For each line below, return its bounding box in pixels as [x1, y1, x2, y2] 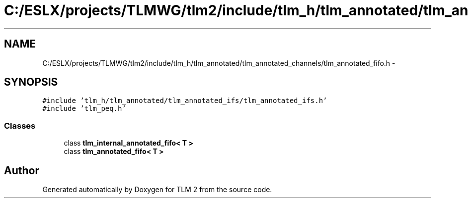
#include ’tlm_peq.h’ [42, 104, 126, 113]
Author [4, 164, 39, 177]
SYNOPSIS [4, 76, 58, 89]
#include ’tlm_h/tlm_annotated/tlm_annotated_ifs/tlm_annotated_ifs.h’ [42, 97, 327, 105]
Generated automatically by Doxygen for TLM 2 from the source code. [42, 185, 272, 194]
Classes [4, 120, 36, 131]
